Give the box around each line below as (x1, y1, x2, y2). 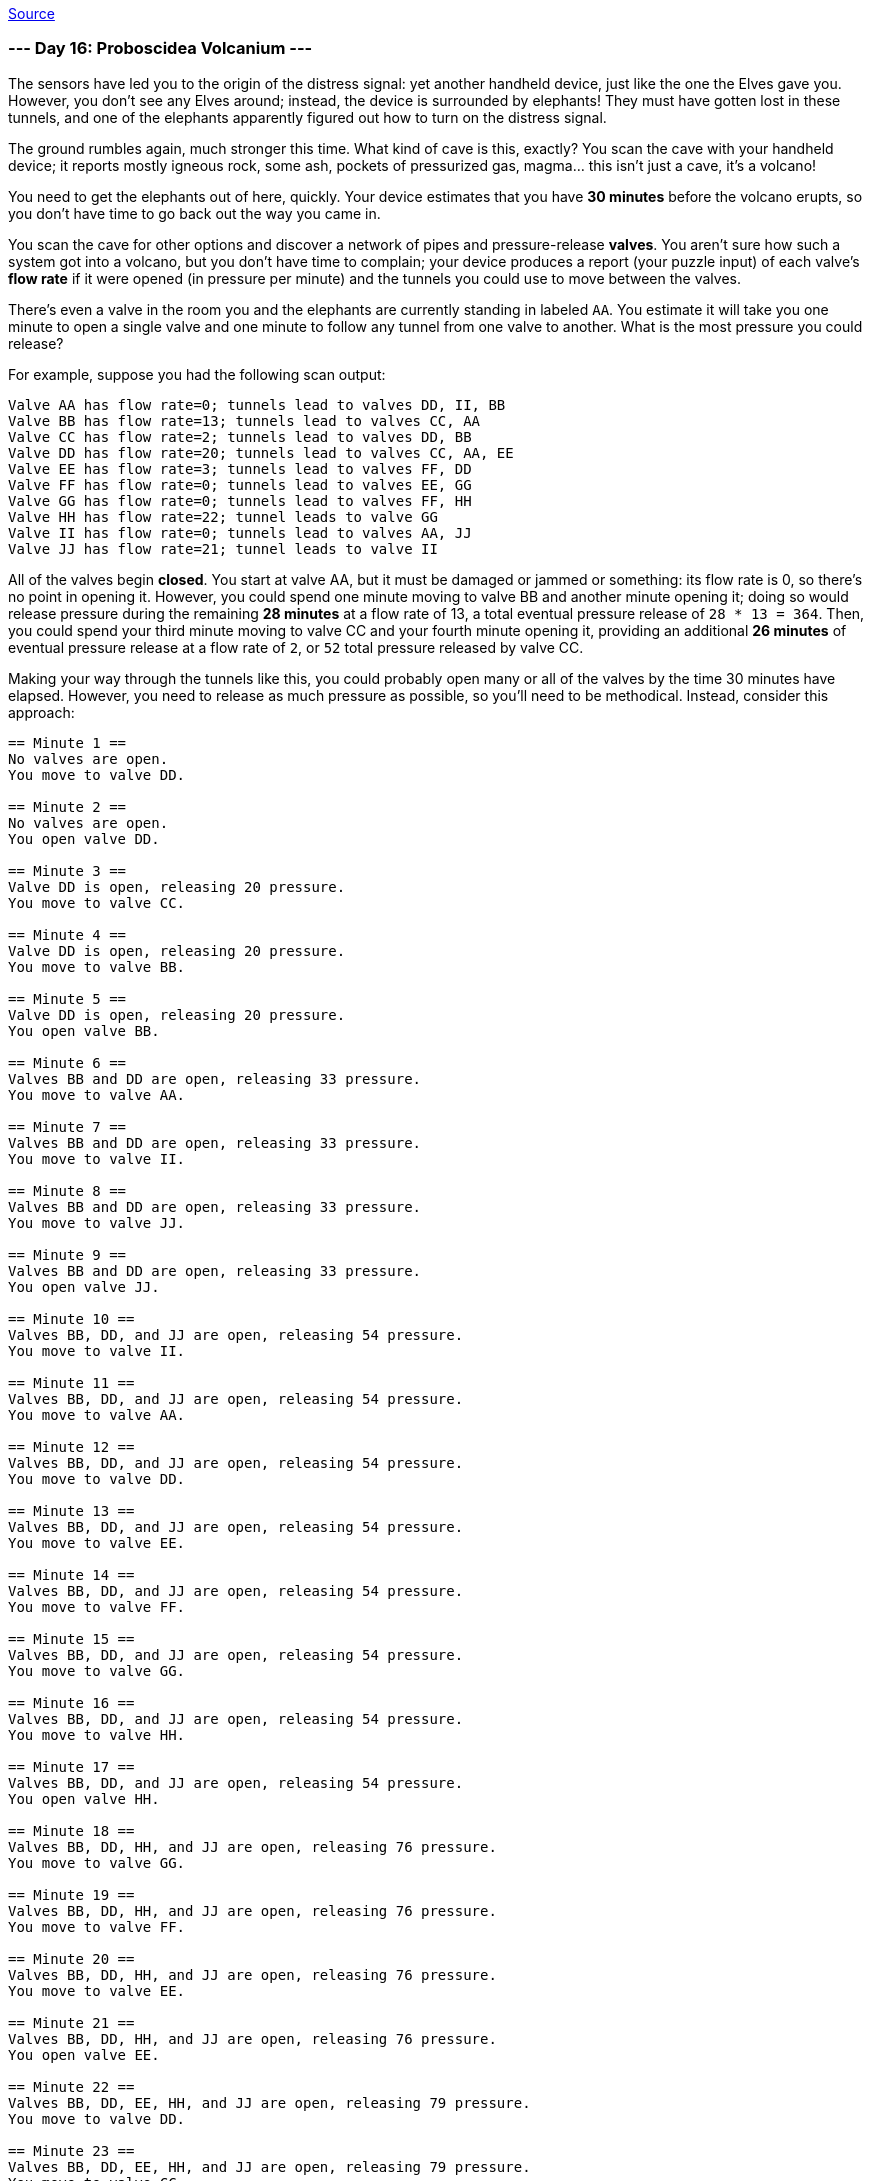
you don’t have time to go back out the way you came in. (8, 204, 381, 222)
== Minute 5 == (8, 990, 127, 1007)
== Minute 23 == (8, 2142, 135, 2159)
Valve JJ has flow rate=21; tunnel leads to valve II (8, 540, 438, 557)
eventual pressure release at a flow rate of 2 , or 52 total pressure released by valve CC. (8, 638, 584, 656)
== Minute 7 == (8, 1118, 127, 1135)
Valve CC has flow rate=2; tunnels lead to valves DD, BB (8, 428, 472, 445)
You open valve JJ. (8, 1278, 160, 1295)
